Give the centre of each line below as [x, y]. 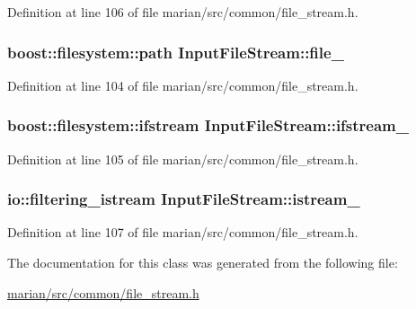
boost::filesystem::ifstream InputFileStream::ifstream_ [208, 125]
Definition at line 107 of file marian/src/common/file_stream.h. [183, 232]
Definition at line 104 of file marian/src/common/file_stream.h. [183, 85]
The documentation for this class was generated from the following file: [203, 263]
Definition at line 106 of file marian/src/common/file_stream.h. [183, 12]
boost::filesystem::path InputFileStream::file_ [176, 52]
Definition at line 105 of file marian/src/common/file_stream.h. [183, 159]
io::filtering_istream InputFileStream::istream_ [184, 199]
